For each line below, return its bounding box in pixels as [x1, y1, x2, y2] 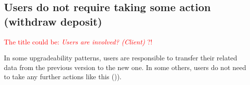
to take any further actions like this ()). [4, 71, 122, 82]
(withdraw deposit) [4, 14, 102, 28]
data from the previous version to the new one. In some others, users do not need [4, 62, 247, 72]
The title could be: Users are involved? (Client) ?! [4, 36, 153, 46]
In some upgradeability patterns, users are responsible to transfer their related [4, 53, 237, 63]
